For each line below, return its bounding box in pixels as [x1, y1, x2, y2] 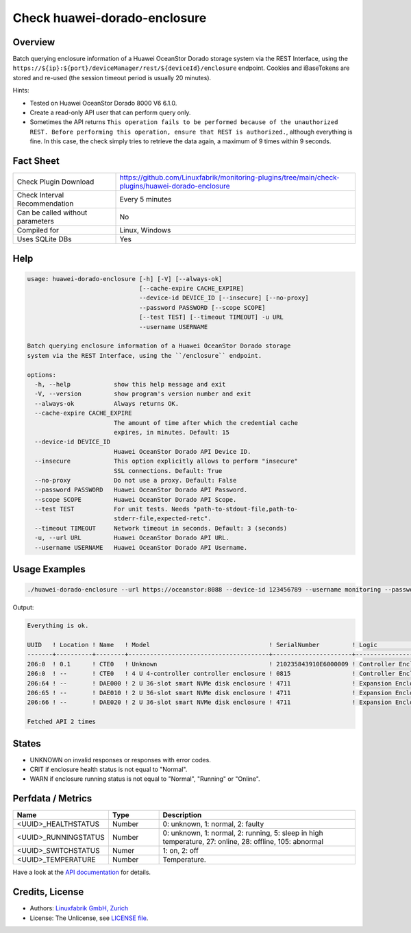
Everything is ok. [27, 622, 89, 630]
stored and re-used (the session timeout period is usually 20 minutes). [12, 73, 212, 82]
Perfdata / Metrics [12, 792, 92, 805]
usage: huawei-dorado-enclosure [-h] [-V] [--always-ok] [27, 275, 223, 282]
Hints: [12, 86, 29, 95]
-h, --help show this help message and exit [34, 380, 226, 388]
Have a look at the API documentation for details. [12, 868, 151, 877]
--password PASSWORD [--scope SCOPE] [138, 304, 266, 311]
